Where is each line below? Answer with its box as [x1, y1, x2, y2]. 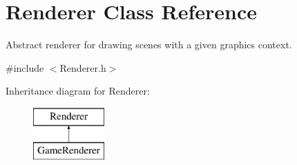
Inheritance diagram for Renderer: [6, 84, 150, 98]
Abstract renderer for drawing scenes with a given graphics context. [6, 37, 292, 52]
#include [6, 60, 44, 75]
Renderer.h [59, 60, 106, 75]
